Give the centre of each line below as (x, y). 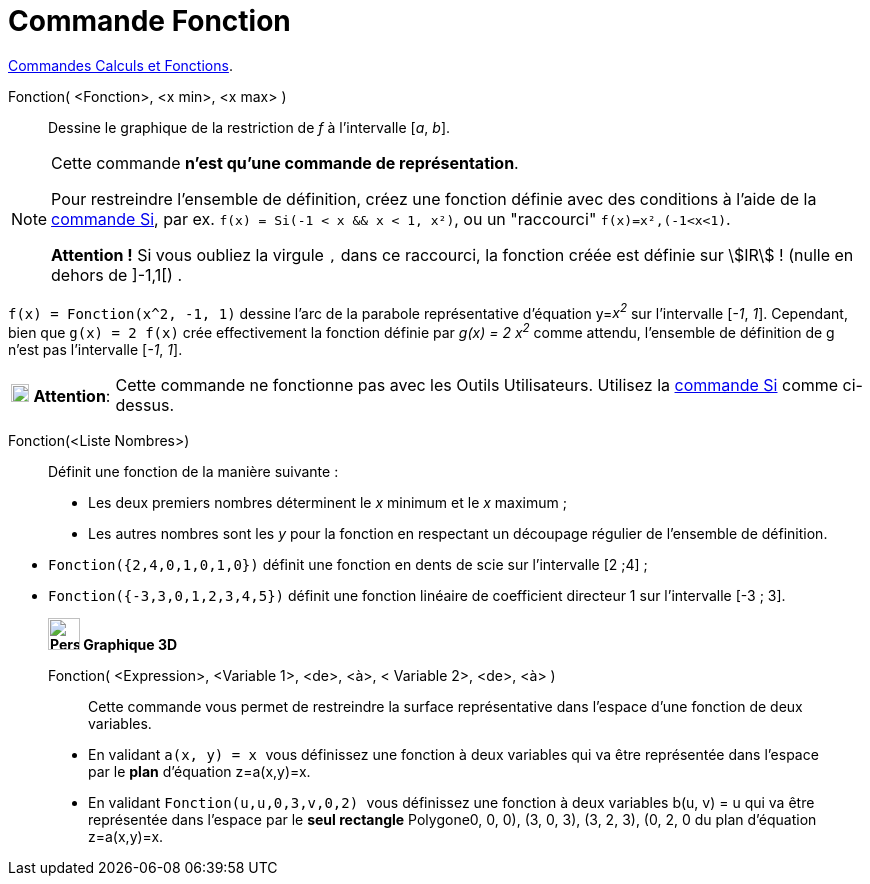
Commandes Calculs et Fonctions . (120, 65)
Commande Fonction (149, 21)
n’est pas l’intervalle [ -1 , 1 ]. (95, 350)
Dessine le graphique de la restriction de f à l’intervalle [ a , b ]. (249, 127)
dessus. (144, 405)
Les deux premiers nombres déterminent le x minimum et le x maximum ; (327, 503)
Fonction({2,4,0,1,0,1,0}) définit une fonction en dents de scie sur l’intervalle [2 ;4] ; (348, 565)
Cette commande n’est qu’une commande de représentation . (285, 162)
